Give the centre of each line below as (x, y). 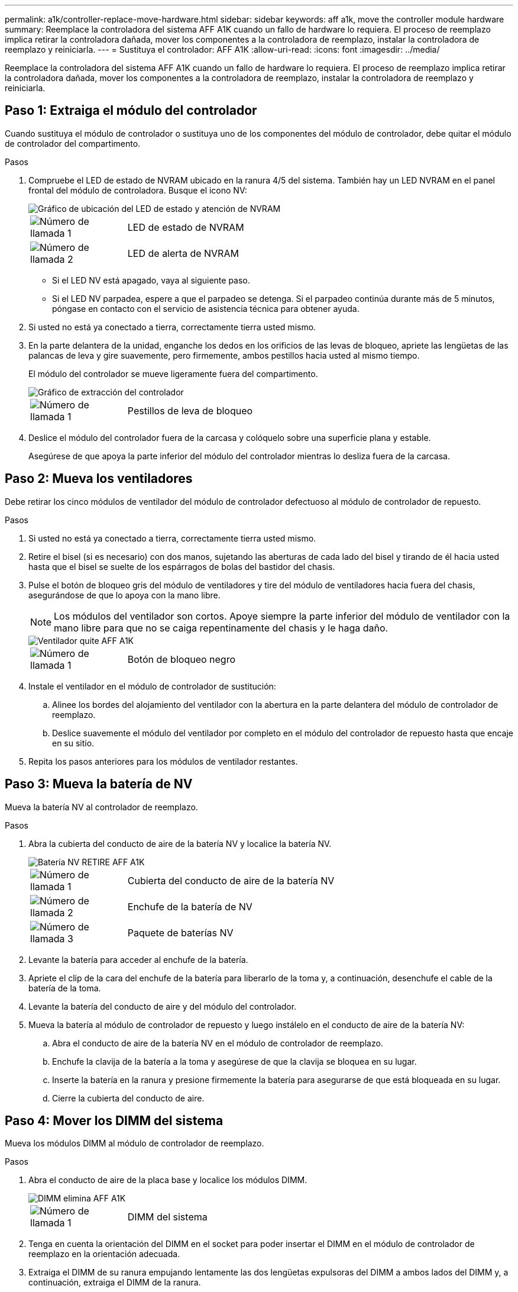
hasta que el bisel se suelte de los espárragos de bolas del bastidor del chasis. (182, 566)
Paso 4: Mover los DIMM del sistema (114, 1120)
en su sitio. (73, 743)
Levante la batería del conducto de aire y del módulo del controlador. (163, 1006)
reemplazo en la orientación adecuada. (104, 1254)
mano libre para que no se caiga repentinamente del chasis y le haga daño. (221, 628)
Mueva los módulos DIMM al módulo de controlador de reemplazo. (135, 1143)
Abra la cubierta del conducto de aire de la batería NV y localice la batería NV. (180, 843)
